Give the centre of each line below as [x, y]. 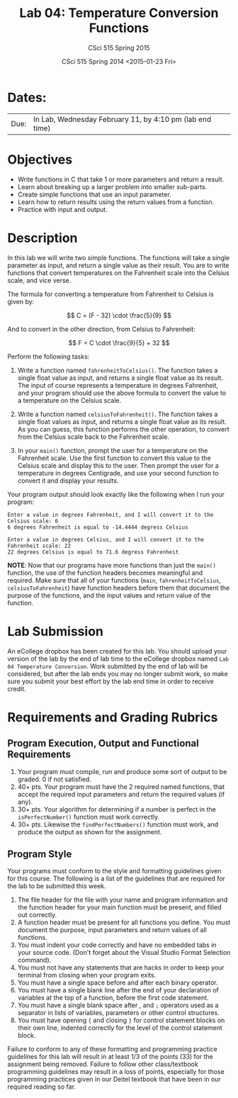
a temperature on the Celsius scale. [69, 400]
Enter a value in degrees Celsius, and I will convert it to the [106, 539]
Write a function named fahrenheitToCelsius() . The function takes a [118, 370]
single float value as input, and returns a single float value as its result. [120, 378]
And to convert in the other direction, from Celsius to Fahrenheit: [102, 329]
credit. [17, 688]
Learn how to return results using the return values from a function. [116, 202]
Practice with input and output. [62, 209]
